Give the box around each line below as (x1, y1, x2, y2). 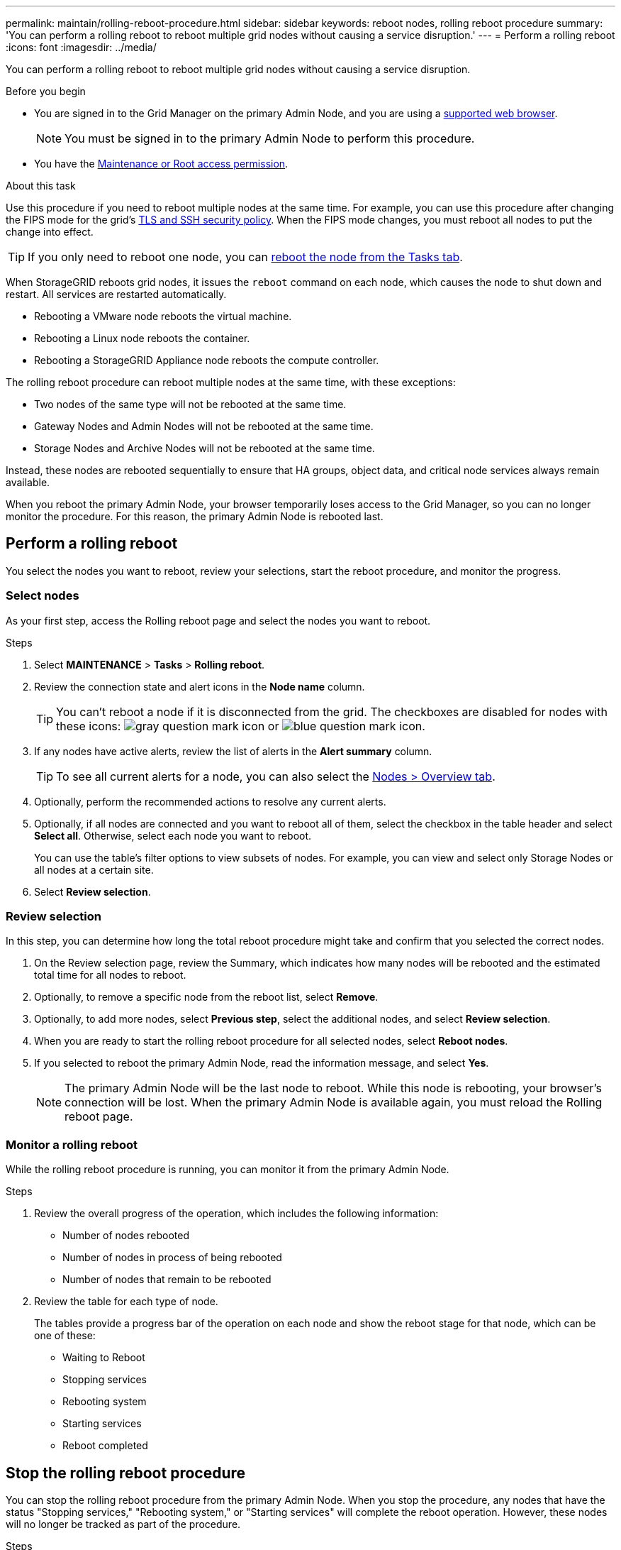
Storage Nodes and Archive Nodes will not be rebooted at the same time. (34, 442, 375, 454)
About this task (6, 180, 76, 192)
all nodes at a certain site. (34, 863, 154, 876)
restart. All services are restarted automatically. (6, 288, 227, 300)
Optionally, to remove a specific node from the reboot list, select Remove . (34, 991, 379, 1004)
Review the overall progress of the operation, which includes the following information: (34, 1207, 439, 1220)
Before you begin (6, 85, 86, 97)
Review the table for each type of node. (34, 1295, 218, 1308)
